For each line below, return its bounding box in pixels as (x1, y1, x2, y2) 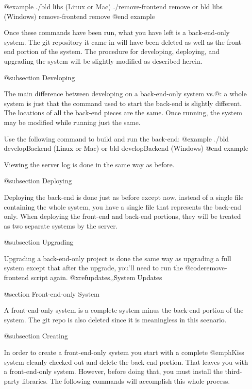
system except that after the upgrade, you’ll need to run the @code (4, 263, 204, 273)
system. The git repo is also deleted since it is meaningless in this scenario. (4, 314, 227, 324)
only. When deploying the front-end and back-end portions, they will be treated (4, 211, 241, 221)
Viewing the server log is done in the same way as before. (4, 159, 175, 169)
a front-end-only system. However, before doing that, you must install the (4, 366, 223, 376)
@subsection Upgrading (4, 237, 73, 247)
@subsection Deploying (4, 176, 72, 186)
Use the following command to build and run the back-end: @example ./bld (4, 133, 229, 143)
